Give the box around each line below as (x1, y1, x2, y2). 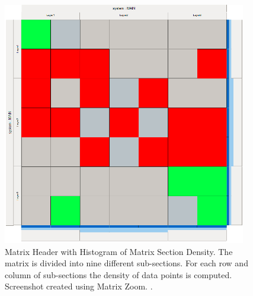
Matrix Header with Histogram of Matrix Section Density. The (5, 245, 233, 257)
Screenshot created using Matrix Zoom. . (5, 280, 153, 292)
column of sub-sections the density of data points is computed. (5, 268, 232, 281)
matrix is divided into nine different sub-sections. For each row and (5, 257, 248, 269)
